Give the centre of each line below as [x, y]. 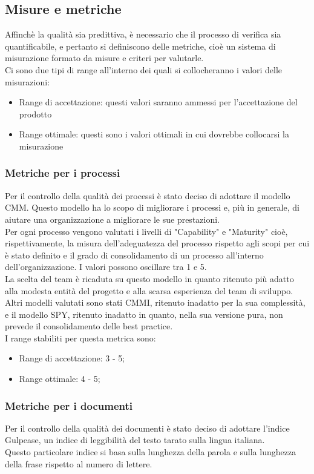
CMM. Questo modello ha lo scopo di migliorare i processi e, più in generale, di [152, 207]
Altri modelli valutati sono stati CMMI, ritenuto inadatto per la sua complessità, [155, 302]
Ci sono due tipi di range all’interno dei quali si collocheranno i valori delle [144, 69]
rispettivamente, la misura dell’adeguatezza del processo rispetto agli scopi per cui [157, 243]
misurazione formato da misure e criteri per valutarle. [104, 58]
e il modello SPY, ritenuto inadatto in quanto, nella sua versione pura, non [144, 314]
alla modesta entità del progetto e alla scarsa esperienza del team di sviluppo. [149, 290]
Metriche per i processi [63, 173]
